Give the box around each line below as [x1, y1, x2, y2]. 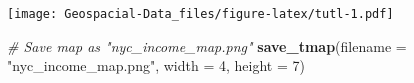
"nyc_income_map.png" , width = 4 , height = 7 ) [7, 55, 305, 76]
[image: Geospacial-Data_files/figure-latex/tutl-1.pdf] [7, 7, 394, 21]
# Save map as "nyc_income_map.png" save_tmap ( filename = [7, 35, 407, 56]
